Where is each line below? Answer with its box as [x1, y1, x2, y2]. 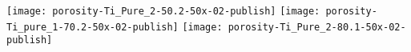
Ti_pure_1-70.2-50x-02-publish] [6, 21, 179, 33]
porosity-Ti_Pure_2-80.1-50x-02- [228, 21, 406, 33]
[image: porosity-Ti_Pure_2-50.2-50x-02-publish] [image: [6, 6, 320, 17]
